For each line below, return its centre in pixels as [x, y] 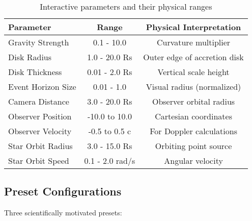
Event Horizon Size [42, 87]
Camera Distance [39, 101]
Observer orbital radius [193, 101]
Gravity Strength [39, 42]
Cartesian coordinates [193, 116]
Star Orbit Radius [40, 146]
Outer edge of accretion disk [193, 57]
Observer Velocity [40, 131]
